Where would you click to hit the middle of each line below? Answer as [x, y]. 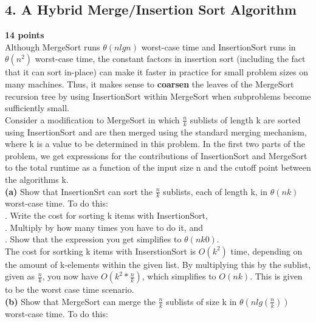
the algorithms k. [37, 179]
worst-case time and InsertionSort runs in [218, 46]
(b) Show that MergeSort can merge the [80, 301]
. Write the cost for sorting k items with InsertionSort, [106, 215]
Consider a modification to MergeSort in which [92, 119]
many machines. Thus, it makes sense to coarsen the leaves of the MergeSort [149, 84]
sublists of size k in [201, 301]
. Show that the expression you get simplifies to [93, 239]
